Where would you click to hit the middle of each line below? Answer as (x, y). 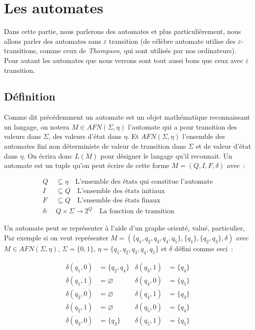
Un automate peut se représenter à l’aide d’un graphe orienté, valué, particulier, (125, 228)
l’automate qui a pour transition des (183, 126)
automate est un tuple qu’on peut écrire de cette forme (87, 165)
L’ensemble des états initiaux (121, 191)
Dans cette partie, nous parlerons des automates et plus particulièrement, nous (123, 31)
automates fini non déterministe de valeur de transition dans (95, 146)
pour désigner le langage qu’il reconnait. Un (166, 155)
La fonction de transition (137, 212)
